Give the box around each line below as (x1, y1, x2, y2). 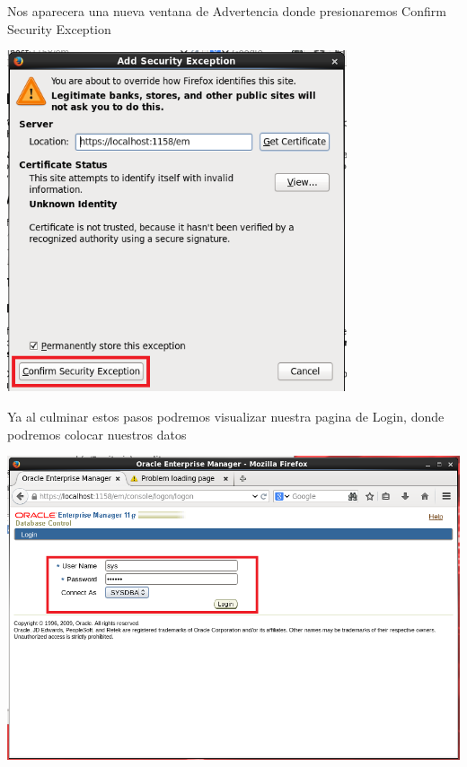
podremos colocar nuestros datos (7, 424, 187, 443)
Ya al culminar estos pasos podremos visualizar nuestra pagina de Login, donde (7, 406, 445, 425)
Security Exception (7, 19, 111, 38)
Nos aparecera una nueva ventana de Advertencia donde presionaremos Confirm (7, 2, 446, 20)
